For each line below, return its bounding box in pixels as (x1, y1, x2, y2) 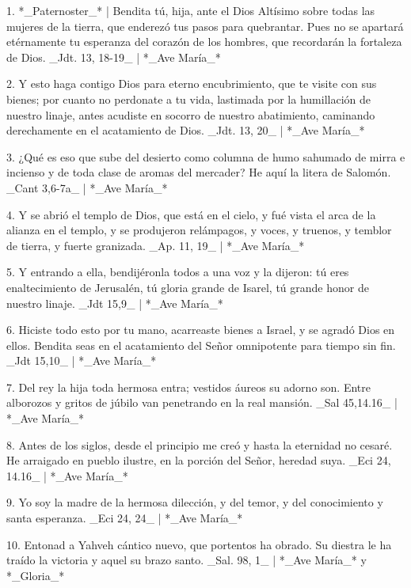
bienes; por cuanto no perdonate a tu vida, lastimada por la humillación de (6, 90, 371, 107)
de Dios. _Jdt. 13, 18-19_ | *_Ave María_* (6, 48, 221, 65)
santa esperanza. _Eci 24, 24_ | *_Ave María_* (6, 510, 243, 526)
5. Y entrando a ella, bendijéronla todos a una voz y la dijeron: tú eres (6, 264, 349, 280)
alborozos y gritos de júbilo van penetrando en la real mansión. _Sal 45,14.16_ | (6, 394, 398, 411)
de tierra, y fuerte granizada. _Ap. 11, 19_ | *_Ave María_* (6, 237, 305, 253)
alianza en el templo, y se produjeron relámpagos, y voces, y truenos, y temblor (6, 222, 392, 238)
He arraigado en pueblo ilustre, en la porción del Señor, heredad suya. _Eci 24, (6, 452, 391, 469)
